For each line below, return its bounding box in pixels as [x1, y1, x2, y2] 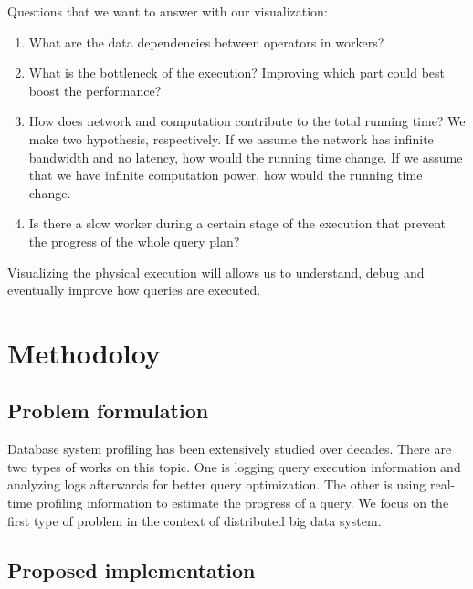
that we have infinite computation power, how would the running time [28, 165, 423, 184]
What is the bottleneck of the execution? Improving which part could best [28, 63, 446, 82]
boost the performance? [28, 80, 162, 100]
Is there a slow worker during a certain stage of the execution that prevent [28, 214, 446, 233]
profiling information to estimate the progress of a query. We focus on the [36, 493, 449, 512]
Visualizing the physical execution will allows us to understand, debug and [7, 262, 425, 281]
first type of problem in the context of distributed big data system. [7, 510, 382, 530]
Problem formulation [7, 396, 209, 425]
